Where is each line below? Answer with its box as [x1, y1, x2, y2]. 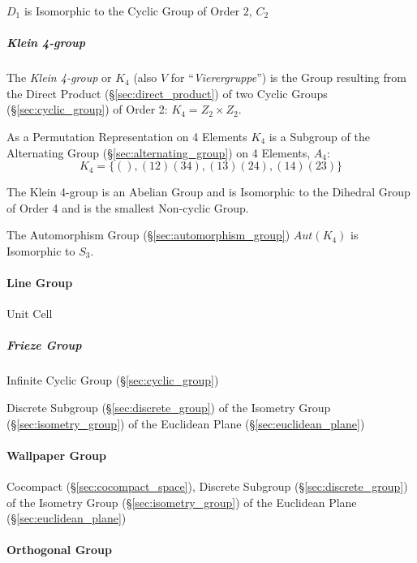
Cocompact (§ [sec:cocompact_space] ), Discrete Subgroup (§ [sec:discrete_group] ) [6, 478, 408, 495]
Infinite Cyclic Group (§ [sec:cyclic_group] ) [6, 372, 219, 389]
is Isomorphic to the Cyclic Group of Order [24, 2, 240, 19]
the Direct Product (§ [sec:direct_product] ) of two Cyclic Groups [6, 84, 328, 101]
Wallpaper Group [6, 446, 106, 463]
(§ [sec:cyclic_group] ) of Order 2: [6, 101, 168, 118]
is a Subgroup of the [269, 127, 370, 144]
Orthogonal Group [6, 541, 112, 558]
